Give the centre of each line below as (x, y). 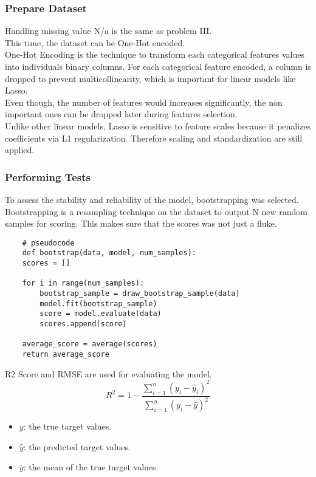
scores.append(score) (83, 324)
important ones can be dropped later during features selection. (121, 114)
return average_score (66, 354)
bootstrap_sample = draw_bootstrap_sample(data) (140, 294)
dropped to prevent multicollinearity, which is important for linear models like (150, 78)
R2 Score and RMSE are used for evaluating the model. (108, 373)
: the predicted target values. (77, 446)
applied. (20, 150)
